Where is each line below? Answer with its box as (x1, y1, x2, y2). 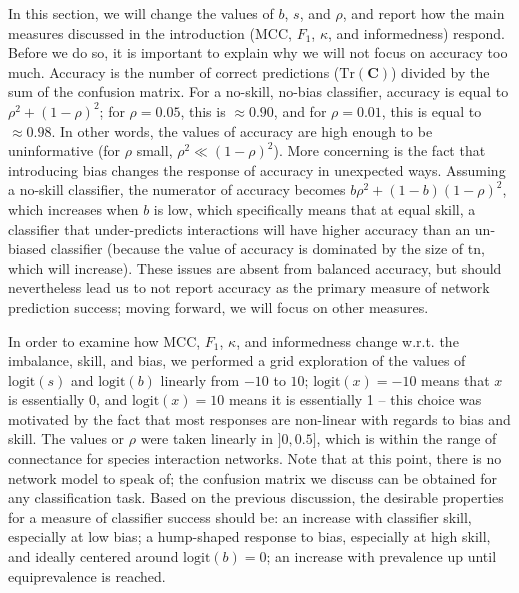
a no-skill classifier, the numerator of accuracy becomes (8, 179, 346, 200)
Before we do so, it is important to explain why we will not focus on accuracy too (8, 42, 508, 63)
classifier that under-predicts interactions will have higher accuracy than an (8, 218, 471, 239)
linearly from (160, 369, 240, 390)
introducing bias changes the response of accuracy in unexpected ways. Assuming (8, 159, 506, 180)
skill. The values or (8, 428, 125, 449)
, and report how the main (342, 3, 505, 23)
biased (8, 238, 47, 259)
